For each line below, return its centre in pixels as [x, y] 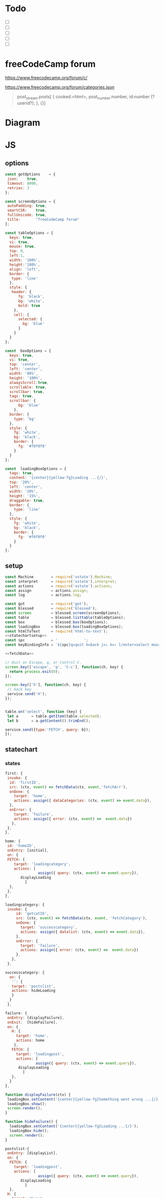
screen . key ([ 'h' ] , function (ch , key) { [46, 685]
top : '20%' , [22, 482]
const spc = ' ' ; [47, 640]
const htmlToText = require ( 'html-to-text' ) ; [57, 631]
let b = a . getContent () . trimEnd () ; [49, 721]
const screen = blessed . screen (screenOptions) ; [63, 613]
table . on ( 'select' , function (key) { [43, 712]
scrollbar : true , [27, 392]
